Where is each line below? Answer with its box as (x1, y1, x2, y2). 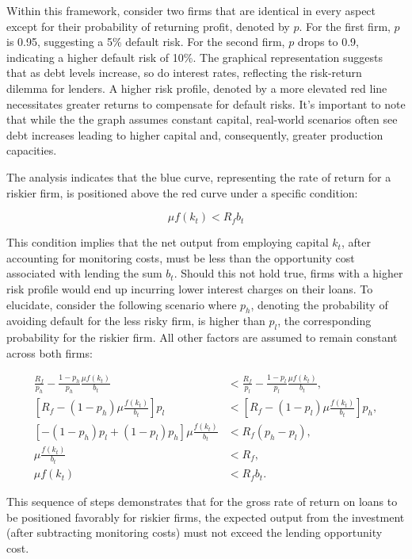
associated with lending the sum (6, 265, 162, 281)
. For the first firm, (299, 17, 391, 34)
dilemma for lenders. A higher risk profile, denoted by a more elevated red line (6, 79, 387, 96)
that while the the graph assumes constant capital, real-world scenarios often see (6, 111, 398, 128)
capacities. (6, 142, 57, 159)
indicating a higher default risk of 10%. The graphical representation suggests (6, 48, 383, 65)
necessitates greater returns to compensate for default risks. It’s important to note (6, 95, 406, 112)
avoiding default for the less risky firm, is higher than (6, 312, 265, 329)
